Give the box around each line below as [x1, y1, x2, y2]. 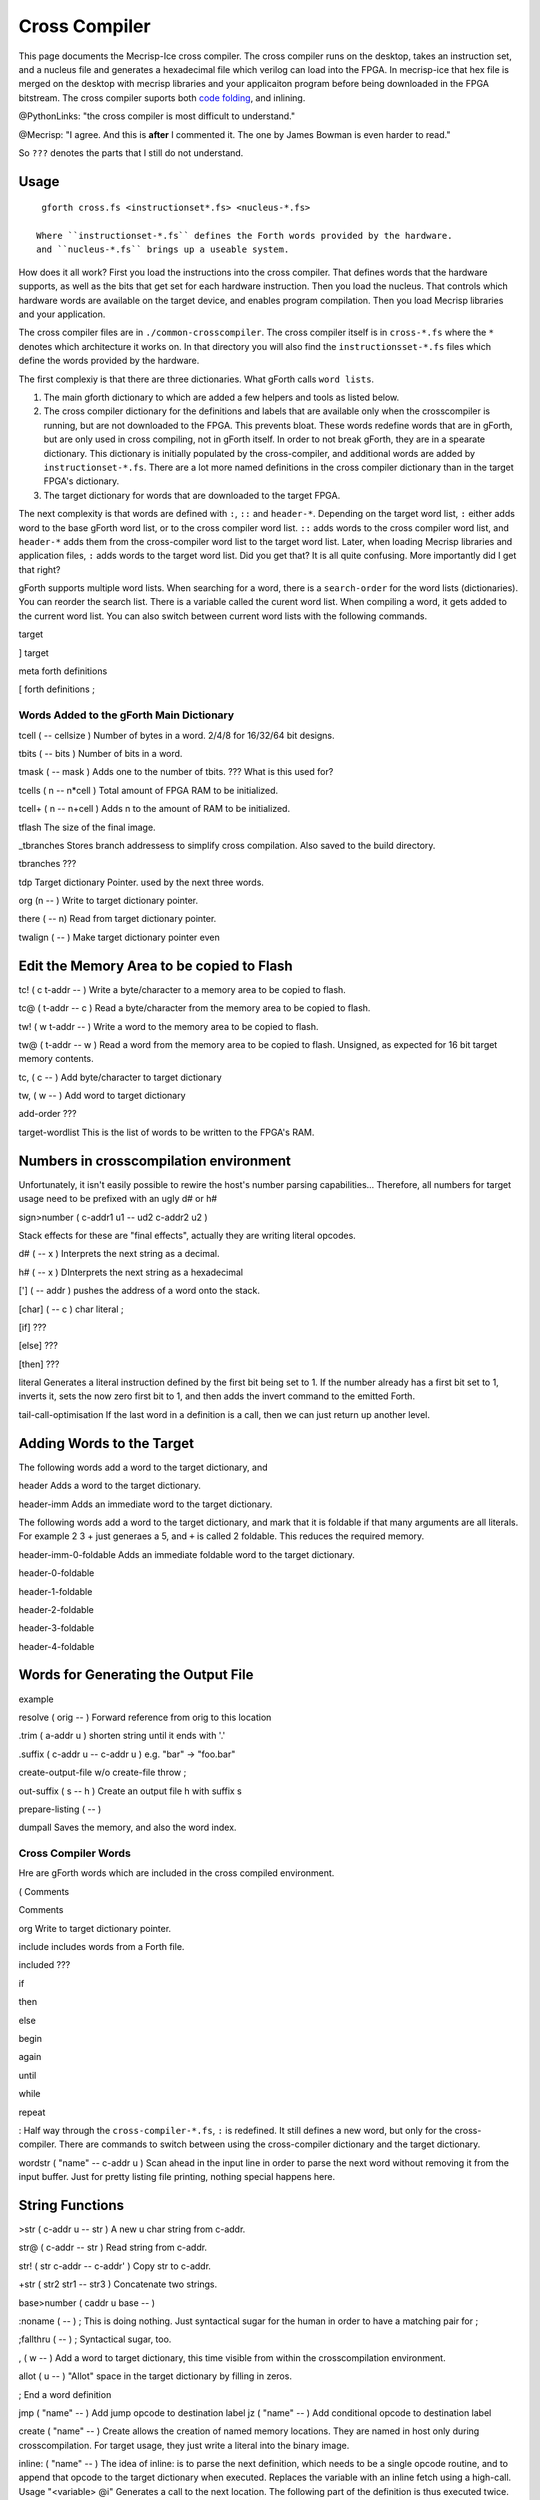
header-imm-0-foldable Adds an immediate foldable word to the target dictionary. [18, 1548, 355, 1560]
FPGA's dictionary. [43, 475, 120, 487]
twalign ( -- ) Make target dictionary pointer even [18, 931, 220, 943]
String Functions [18, 2196, 125, 2214]
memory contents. [18, 1053, 94, 1065]
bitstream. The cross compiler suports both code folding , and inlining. [18, 91, 306, 104]
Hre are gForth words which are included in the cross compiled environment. [18, 1867, 335, 1879]
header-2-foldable [18, 1603, 94, 1615]
